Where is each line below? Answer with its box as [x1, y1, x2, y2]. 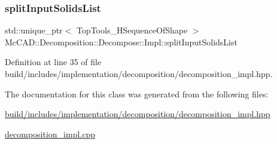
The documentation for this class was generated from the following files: [5, 87, 269, 100]
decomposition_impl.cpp [5, 127, 95, 140]
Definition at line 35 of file [5, 56, 102, 68]
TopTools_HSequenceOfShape [76, 24, 188, 36]
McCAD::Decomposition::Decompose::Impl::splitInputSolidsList [5, 35, 238, 48]
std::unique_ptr [5, 24, 63, 36]
